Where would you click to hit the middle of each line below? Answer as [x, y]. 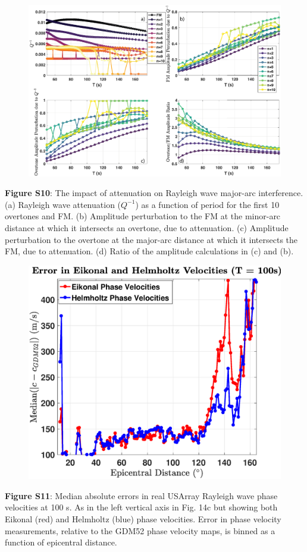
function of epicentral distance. [61, 542]
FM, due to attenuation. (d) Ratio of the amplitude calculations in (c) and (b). [149, 251]
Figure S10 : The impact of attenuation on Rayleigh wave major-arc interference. [154, 193]
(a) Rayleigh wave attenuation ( [63, 204]
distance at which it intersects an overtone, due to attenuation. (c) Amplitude [147, 227]
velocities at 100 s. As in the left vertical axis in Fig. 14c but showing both [141, 507]
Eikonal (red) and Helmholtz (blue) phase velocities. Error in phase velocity [143, 518]
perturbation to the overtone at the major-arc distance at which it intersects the [151, 239]
